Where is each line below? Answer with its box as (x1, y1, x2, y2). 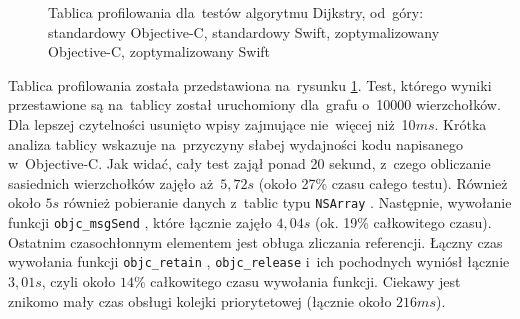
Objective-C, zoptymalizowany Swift (48, 41, 271, 62)
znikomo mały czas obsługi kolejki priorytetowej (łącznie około (8, 290, 392, 311)
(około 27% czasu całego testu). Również (258, 172, 508, 193)
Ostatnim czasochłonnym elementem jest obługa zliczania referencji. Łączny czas (8, 231, 503, 252)
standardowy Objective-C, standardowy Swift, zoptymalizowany (48, 21, 440, 42)
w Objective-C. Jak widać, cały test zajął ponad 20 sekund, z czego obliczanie (8, 153, 491, 174)
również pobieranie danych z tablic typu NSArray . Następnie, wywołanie (63, 192, 512, 213)
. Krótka (434, 113, 487, 134)
